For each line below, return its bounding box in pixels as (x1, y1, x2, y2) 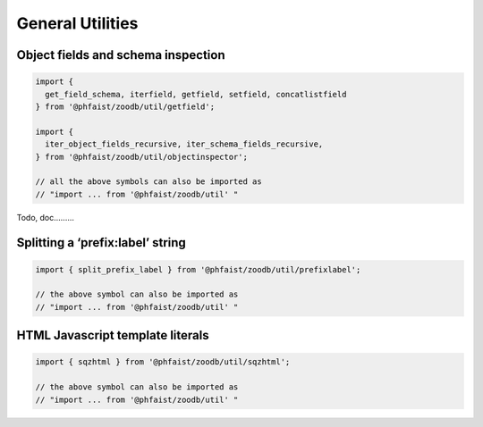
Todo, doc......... (16, 212, 75, 222)
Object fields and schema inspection (16, 47, 225, 63)
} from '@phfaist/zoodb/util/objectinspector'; (35, 152, 248, 162)
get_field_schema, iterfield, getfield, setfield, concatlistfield (45, 89, 347, 99)
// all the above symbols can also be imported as (35, 177, 263, 187)
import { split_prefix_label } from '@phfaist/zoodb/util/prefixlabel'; (35, 264, 361, 274)
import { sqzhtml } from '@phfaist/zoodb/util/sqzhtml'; (35, 357, 291, 367)
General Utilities (16, 13, 139, 33)
